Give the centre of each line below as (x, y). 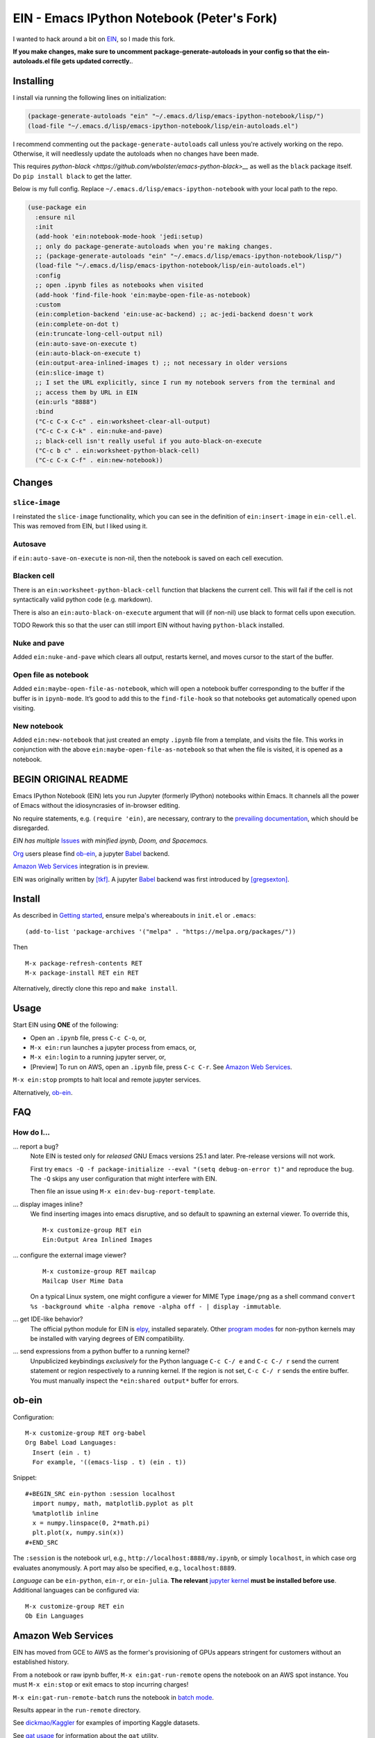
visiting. (24, 708)
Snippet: (25, 1478)
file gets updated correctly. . (92, 61)
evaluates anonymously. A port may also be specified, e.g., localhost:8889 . (125, 1568)
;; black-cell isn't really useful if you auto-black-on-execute (149, 441)
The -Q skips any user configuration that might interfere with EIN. (124, 1178)
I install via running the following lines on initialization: (90, 98)
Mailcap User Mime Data (83, 1281)
